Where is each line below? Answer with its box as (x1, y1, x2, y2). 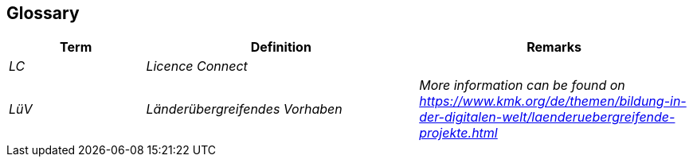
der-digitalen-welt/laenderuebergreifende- (419, 109, 675, 126)
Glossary (6, 3, 80, 23)
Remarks (527, 39, 581, 56)
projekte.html (419, 125, 498, 142)
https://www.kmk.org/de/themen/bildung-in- (419, 93, 687, 110)
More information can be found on (419, 77, 625, 94)
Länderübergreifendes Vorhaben (146, 101, 343, 118)
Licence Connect (146, 58, 248, 75)
